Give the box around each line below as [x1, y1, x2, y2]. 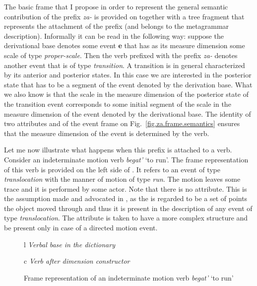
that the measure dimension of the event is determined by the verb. [4, 128, 209, 138]
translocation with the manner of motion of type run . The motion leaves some [4, 174, 241, 184]
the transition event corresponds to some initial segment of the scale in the [4, 98, 231, 109]
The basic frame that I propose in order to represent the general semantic [4, 1, 228, 11]
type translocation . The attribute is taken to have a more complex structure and [4, 213, 248, 223]
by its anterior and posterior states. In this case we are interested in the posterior [4, 70, 252, 80]
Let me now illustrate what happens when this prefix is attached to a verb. [4, 144, 232, 155]
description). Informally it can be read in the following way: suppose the [4, 30, 224, 41]
